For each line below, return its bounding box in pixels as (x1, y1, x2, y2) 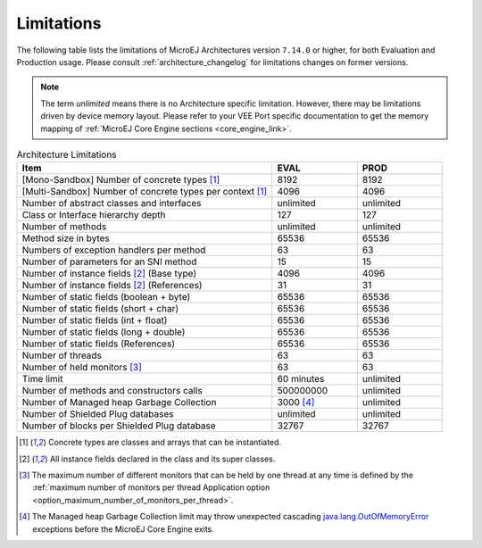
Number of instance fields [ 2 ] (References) (21, 279, 203, 292)
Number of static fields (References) (21, 337, 176, 350)
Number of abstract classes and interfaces (21, 197, 202, 210)
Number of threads (21, 349, 103, 361)
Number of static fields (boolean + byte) (21, 291, 191, 303)
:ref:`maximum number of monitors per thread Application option (32, 482, 270, 493)
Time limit (21, 373, 63, 386)
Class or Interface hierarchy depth (21, 209, 166, 221)
